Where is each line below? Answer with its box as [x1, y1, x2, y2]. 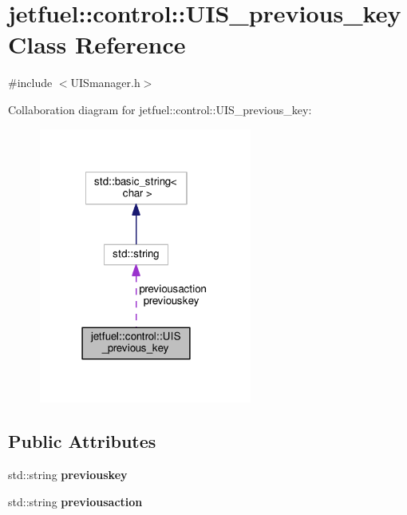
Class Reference [8, 28, 186, 61]
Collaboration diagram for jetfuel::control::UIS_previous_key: [8, 101, 312, 117]
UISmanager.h [70, 74, 140, 91]
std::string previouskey [8, 465, 128, 482]
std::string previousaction [8, 493, 143, 509]
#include [8, 74, 53, 91]
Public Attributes [8, 429, 156, 454]
